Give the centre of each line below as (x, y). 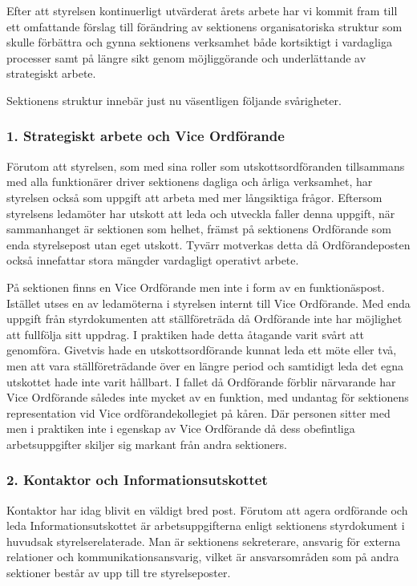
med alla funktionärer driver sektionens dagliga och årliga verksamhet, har (190, 182)
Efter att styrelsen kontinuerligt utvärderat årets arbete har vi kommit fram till (202, 10)
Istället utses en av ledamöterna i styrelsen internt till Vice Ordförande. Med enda (208, 303)
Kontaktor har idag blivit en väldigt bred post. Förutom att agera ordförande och (207, 509)
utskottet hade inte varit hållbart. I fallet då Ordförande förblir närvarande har (201, 381)
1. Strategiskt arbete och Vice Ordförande (146, 136)
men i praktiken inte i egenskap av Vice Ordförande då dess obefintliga (181, 428)
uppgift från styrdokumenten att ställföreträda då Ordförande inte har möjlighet (204, 319)
